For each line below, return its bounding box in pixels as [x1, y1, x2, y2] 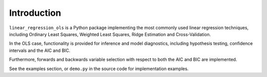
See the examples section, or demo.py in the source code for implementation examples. [9, 66, 189, 72]
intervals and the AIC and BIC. [9, 47, 71, 53]
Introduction [9, 7, 61, 18]
